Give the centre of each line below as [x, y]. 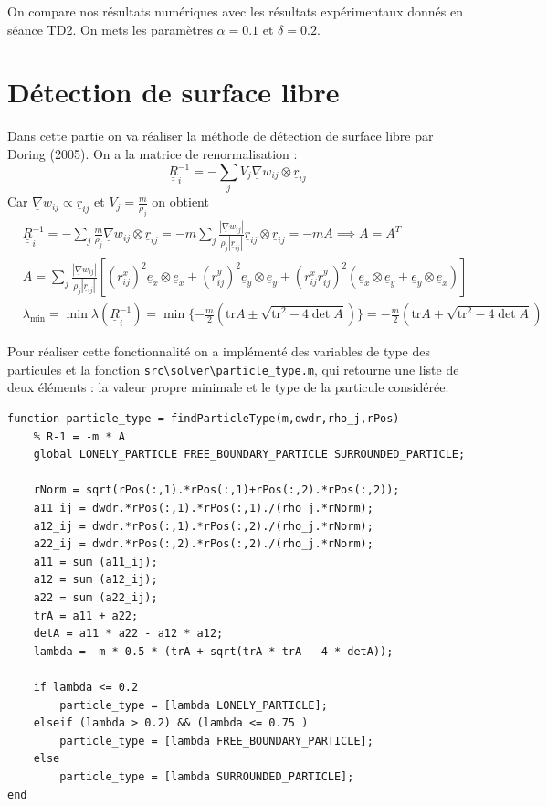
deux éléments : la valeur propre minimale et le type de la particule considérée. [228, 387]
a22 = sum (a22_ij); [95, 598]
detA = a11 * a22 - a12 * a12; [128, 634]
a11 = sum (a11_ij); [95, 562]
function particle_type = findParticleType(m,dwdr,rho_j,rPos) [204, 419]
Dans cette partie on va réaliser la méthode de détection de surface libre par [221, 136]
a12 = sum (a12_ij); [95, 580]
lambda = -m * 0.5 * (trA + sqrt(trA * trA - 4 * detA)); [213, 651]
